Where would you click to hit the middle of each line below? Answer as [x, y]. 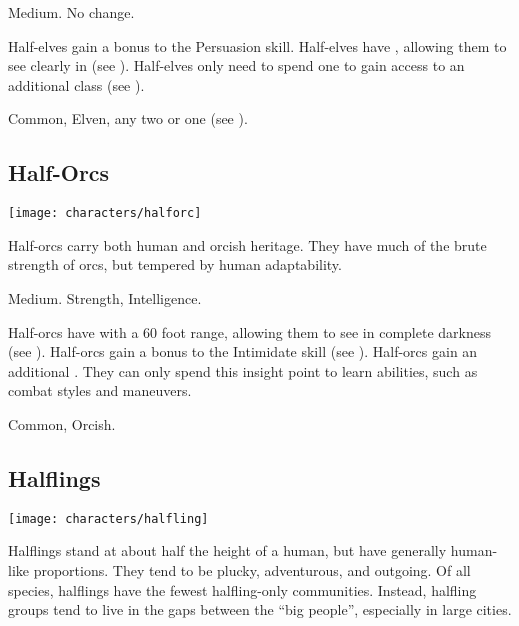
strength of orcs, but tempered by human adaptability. [175, 264]
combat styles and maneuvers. [100, 390]
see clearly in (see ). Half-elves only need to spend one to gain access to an [236, 65]
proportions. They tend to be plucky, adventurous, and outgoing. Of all [252, 570]
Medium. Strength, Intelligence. [105, 298]
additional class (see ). [76, 84]
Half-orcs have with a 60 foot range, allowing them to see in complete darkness [249, 331]
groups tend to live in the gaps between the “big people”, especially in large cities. [260, 609]
